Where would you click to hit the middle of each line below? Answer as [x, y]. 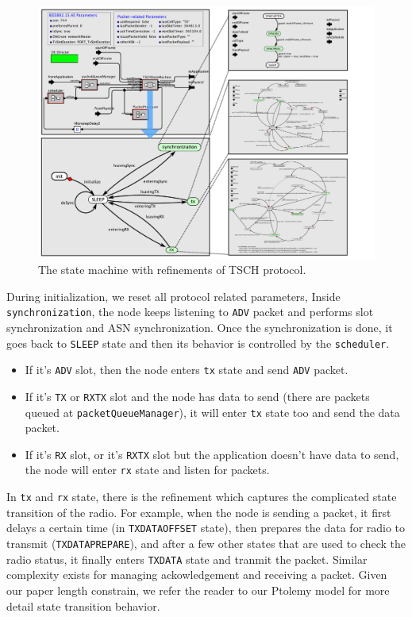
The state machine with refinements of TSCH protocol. [172, 270]
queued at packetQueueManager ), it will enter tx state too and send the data [212, 412]
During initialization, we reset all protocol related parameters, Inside [173, 296]
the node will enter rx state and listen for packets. [147, 470]
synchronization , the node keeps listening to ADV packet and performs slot [190, 312]
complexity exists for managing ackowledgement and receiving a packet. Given [197, 575]
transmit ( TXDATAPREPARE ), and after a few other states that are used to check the [206, 544]
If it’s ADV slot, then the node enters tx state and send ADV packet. [187, 370]
